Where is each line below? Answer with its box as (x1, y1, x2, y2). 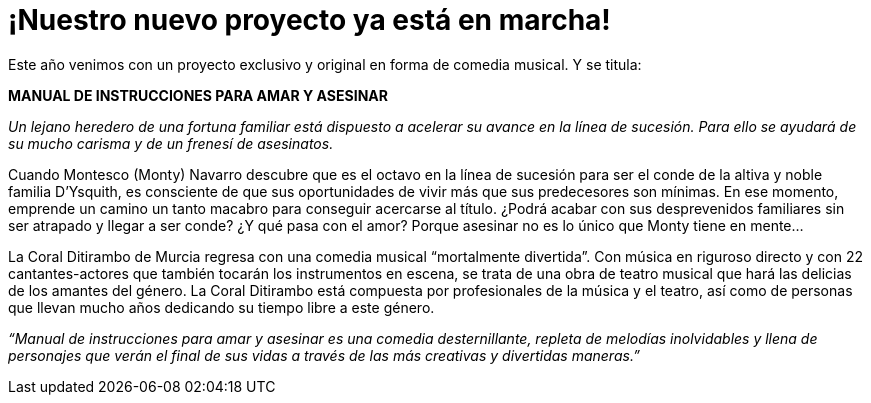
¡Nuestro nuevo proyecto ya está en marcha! (8, 3, 611, 37)
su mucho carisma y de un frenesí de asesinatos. (8, 134, 334, 152)
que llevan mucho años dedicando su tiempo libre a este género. (8, 298, 435, 316)
